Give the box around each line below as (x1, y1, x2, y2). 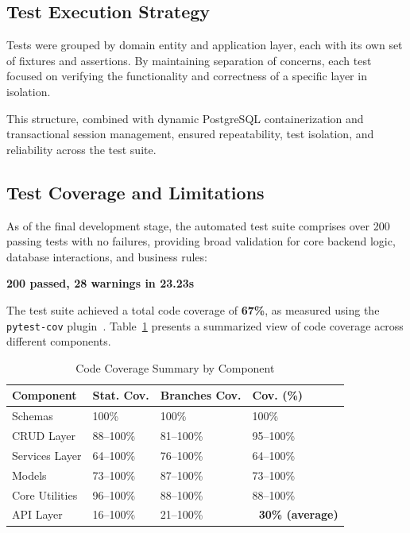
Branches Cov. (160, 387, 242, 404)
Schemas (12, 407, 53, 424)
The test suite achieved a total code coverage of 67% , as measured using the (6, 301, 380, 318)
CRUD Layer (12, 427, 75, 444)
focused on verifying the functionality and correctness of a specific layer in (6, 68, 367, 84)
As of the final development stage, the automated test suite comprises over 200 (6, 217, 390, 234)
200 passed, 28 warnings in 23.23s (6, 275, 195, 292)
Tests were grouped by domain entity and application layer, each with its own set (6, 37, 403, 53)
